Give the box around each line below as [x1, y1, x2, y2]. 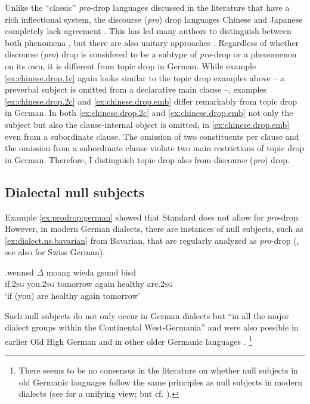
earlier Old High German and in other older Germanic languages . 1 [5, 333, 253, 347]
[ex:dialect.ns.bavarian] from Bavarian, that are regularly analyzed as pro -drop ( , [5, 234, 299, 246]
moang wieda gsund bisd [46, 265, 136, 278]
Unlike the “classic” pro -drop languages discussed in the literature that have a [5, 1, 290, 13]
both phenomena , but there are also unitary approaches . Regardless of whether [5, 36, 299, 48]
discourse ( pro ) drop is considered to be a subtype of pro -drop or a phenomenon [5, 48, 297, 60]
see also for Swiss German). [5, 246, 106, 258]
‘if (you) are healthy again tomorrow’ [5, 289, 141, 302]
